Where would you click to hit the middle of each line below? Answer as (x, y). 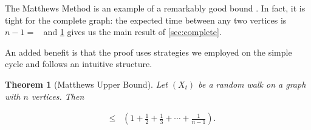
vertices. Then (58, 96)
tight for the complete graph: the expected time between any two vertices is (146, 20)
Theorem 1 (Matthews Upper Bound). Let (86, 84)
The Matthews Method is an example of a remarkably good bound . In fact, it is (155, 8)
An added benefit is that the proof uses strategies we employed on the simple (149, 52)
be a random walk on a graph (252, 84)
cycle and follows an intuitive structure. (79, 64)
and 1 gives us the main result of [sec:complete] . (132, 32)
